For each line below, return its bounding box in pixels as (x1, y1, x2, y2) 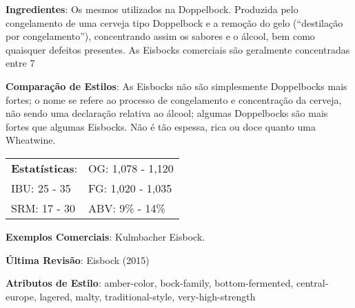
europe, (6, 289, 37, 303)
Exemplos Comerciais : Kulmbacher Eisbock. (6, 229, 205, 243)
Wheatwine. (6, 133, 56, 147)
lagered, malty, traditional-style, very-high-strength (39, 289, 256, 303)
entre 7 (6, 56, 35, 70)
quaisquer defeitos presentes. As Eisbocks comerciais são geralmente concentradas (6, 42, 350, 56)
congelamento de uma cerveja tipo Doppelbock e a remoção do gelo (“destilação (6, 15, 343, 30)
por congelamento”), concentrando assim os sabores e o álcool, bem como (6, 29, 315, 43)
